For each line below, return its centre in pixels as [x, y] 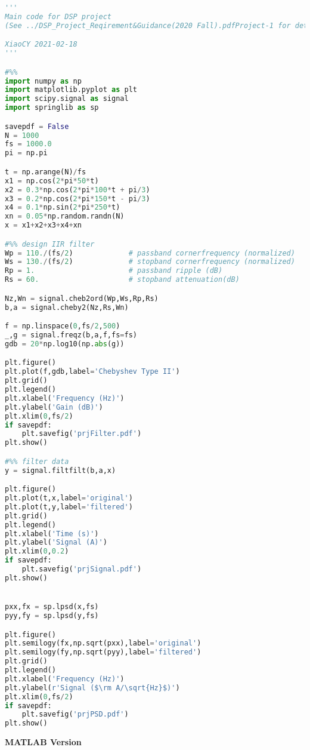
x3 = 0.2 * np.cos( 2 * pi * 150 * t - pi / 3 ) [77, 199]
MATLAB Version [43, 742]
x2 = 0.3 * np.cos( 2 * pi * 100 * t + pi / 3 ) [77, 190]
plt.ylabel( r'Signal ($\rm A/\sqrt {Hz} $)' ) [92, 688]
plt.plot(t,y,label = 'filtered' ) [69, 507]
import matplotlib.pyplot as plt [71, 90]
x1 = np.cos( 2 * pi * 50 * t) [52, 181]
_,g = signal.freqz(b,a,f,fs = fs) [71, 335]
